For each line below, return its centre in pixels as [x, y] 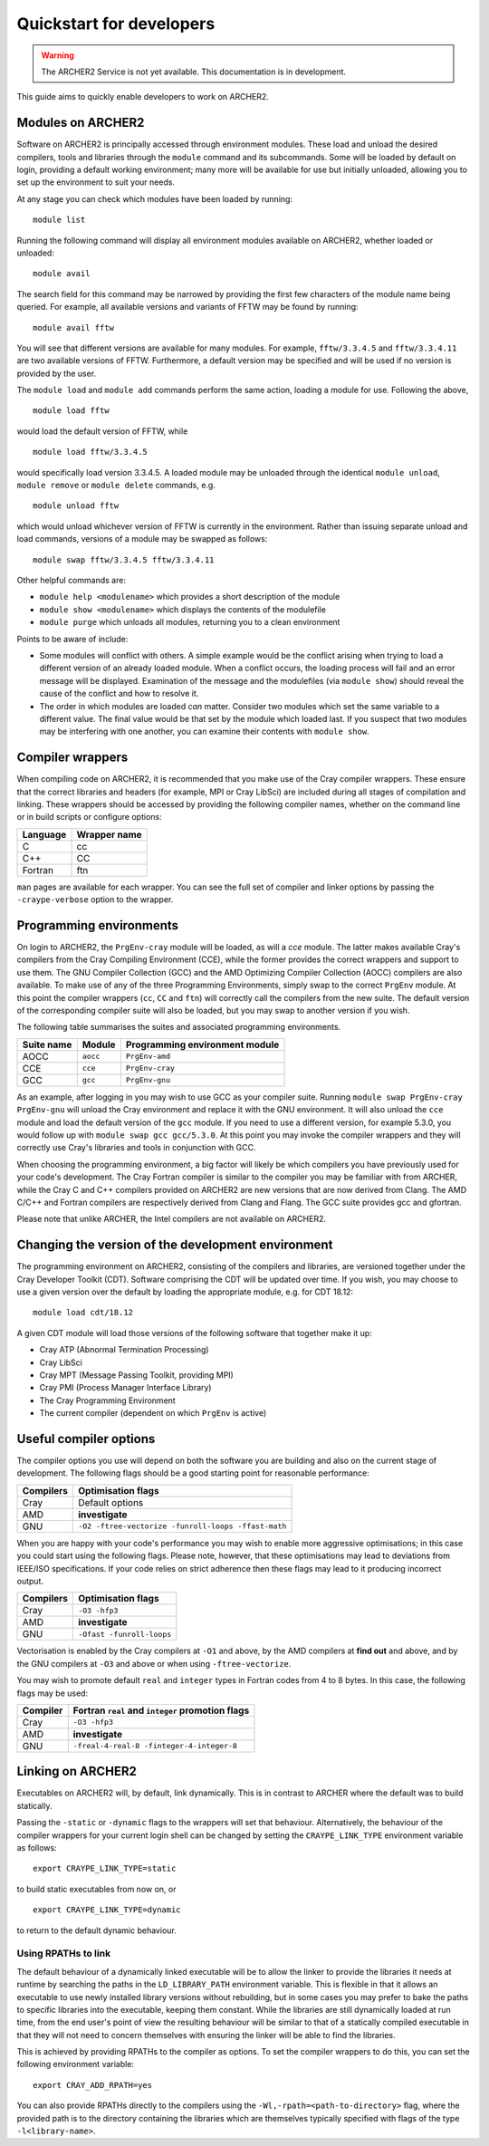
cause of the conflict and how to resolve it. [119, 694]
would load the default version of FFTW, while [102, 431]
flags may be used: [53, 1693]
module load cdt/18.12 [83, 1313]
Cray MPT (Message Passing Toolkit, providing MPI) [137, 1375]
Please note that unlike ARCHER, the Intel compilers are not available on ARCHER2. [171, 1219]
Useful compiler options [86, 1439]
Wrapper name [109, 834]
